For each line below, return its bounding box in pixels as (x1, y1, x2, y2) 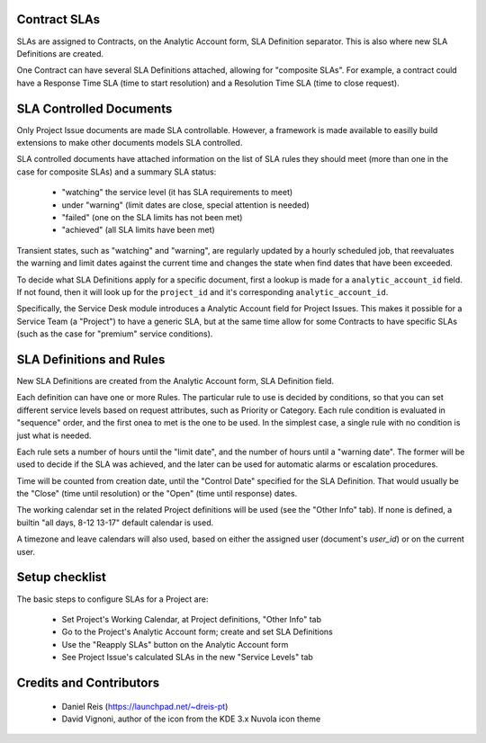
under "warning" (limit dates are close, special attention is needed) (61, 199, 310, 210)
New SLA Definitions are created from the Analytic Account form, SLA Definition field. (16, 375, 335, 386)
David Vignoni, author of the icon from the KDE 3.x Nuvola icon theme (61, 713, 321, 724)
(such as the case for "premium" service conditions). (16, 328, 213, 339)
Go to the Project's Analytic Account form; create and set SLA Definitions (61, 626, 333, 638)
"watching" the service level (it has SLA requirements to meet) (61, 187, 293, 198)
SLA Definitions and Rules (16, 352, 166, 367)
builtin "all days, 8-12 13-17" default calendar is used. (16, 517, 214, 528)
